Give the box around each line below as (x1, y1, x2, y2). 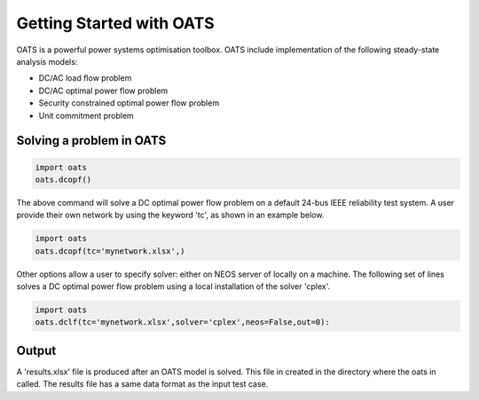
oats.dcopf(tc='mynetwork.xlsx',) (35, 246, 185, 256)
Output (16, 342, 57, 358)
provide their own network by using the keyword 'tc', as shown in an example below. (16, 209, 325, 221)
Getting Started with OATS (16, 13, 215, 33)
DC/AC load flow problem (38, 73, 132, 83)
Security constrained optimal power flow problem (38, 98, 220, 108)
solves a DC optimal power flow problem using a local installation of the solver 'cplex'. (16, 281, 331, 292)
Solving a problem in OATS (16, 133, 167, 148)
